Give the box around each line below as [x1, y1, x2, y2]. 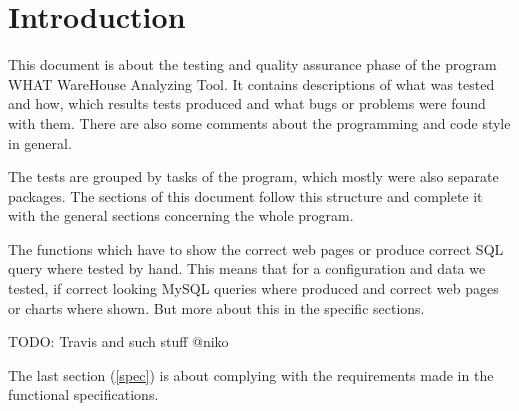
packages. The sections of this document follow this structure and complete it [8, 185, 483, 206]
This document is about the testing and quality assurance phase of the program [8, 54, 497, 75]
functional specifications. [8, 384, 159, 405]
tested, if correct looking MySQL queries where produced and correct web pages [8, 278, 499, 299]
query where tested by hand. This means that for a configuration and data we [8, 258, 486, 279]
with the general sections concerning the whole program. [8, 205, 354, 226]
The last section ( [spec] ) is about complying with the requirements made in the [8, 364, 494, 385]
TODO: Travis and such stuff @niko [8, 331, 229, 352]
